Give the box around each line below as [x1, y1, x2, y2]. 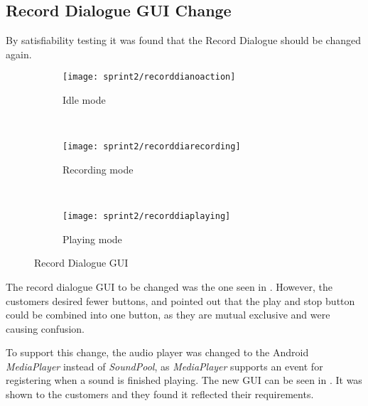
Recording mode [63, 161, 134, 176]
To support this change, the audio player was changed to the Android [6, 345, 309, 360]
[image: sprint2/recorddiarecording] [63, 141, 241, 152]
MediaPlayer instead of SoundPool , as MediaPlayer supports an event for [6, 358, 323, 373]
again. [6, 46, 32, 61]
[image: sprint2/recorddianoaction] [63, 72, 236, 82]
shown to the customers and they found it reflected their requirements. [6, 387, 314, 402]
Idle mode [63, 92, 106, 107]
